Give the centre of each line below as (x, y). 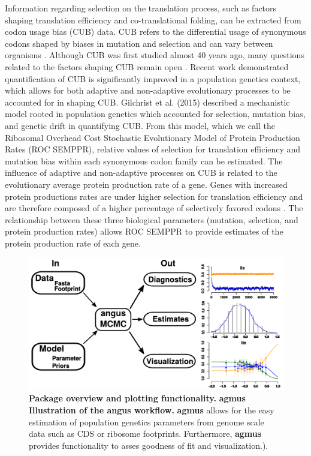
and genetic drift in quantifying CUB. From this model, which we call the (140, 125)
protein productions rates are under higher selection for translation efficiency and (154, 196)
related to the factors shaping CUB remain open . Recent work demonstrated (147, 66)
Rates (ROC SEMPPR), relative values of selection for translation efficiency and (153, 149)
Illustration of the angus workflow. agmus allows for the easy (152, 409)
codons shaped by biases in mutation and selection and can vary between (139, 43)
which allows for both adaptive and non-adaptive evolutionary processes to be (148, 90)
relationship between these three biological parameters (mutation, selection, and (152, 219)
